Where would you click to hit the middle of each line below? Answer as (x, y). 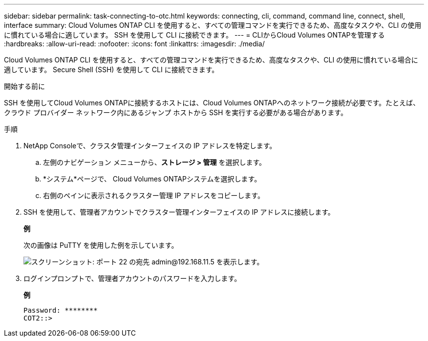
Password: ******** (61, 310)
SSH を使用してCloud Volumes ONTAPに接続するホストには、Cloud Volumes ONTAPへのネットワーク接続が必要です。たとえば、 (212, 103)
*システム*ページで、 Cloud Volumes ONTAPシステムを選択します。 (152, 179)
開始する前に (24, 86)
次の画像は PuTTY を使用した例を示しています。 (101, 245)
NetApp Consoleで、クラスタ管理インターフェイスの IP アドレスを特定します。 (150, 146)
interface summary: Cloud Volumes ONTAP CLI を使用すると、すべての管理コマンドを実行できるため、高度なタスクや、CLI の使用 (213, 25)
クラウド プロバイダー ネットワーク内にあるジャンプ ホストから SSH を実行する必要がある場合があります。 (176, 112)
